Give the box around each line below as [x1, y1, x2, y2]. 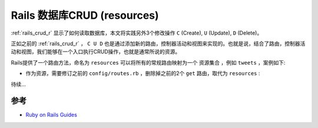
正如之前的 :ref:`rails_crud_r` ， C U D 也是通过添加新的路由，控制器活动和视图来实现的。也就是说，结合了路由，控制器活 [11, 40, 306, 47]
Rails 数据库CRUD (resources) [11, 9, 159, 22]
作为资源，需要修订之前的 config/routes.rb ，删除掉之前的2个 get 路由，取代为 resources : [25, 70, 260, 77]
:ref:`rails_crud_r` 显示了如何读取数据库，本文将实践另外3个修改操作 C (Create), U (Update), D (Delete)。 [11, 29, 263, 36]
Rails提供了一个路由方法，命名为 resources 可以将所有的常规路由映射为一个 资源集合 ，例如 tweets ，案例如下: [11, 59, 286, 66]
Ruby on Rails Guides [25, 112, 78, 119]
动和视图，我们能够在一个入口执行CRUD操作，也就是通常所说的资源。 [11, 48, 181, 55]
